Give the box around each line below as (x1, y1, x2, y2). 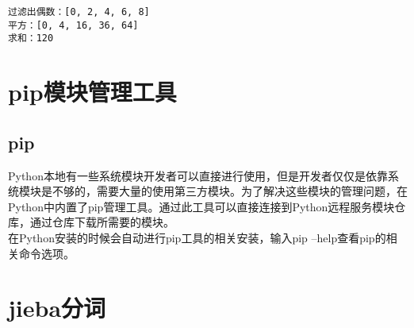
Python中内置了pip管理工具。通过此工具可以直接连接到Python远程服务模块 (8, 198, 395, 214)
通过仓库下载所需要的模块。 (29, 214, 174, 230)
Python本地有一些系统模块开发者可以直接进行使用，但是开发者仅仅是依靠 (8, 167, 388, 183)
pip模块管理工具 (8, 75, 177, 108)
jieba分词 (8, 291, 106, 324)
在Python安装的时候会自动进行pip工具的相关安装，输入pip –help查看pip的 (8, 229, 386, 245)
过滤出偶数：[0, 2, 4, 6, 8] (8, 6, 150, 17)
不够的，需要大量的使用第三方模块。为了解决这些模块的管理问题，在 (52, 183, 408, 199)
